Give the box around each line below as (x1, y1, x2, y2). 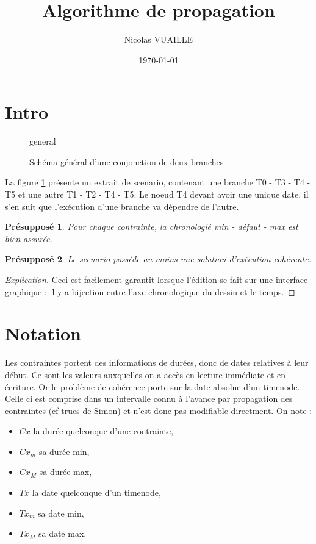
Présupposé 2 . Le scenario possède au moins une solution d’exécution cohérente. (5, 252, 312, 265)
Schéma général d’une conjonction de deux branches (29, 155, 224, 168)
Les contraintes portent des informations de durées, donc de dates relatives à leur (5, 356, 309, 369)
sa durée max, (39, 465, 92, 478)
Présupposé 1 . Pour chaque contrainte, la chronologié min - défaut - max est (5, 220, 298, 233)
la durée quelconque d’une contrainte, (33, 424, 174, 437)
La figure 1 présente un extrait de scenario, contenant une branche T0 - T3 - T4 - (5, 176, 311, 188)
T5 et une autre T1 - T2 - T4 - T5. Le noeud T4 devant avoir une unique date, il (5, 188, 309, 201)
